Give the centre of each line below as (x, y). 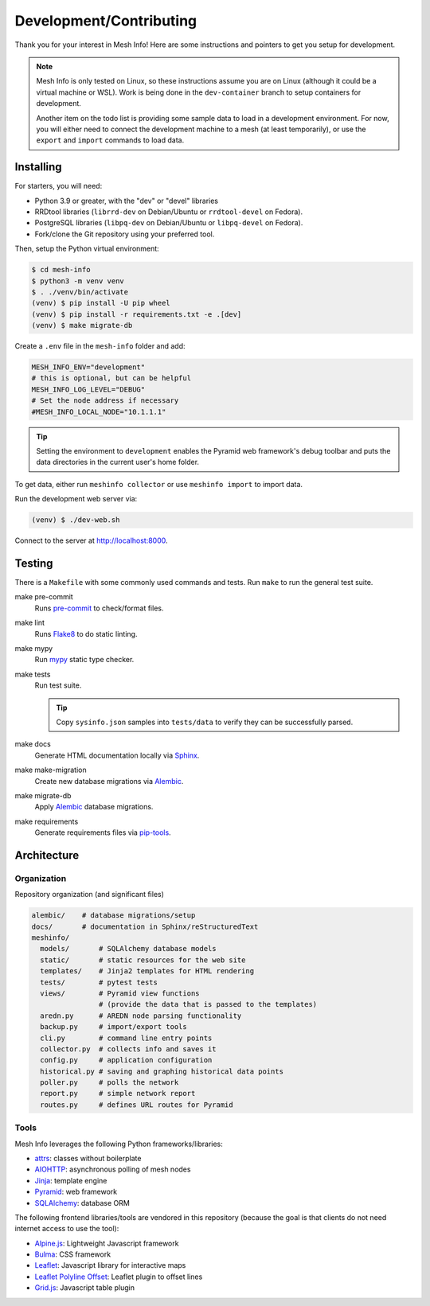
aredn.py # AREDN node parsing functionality (141, 1016)
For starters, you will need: (59, 186)
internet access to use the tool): (67, 1229)
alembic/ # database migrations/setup (113, 916)
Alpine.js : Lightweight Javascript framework (107, 1243)
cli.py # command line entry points (126, 1038)
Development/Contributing (106, 21)
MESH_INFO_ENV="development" (88, 367)
